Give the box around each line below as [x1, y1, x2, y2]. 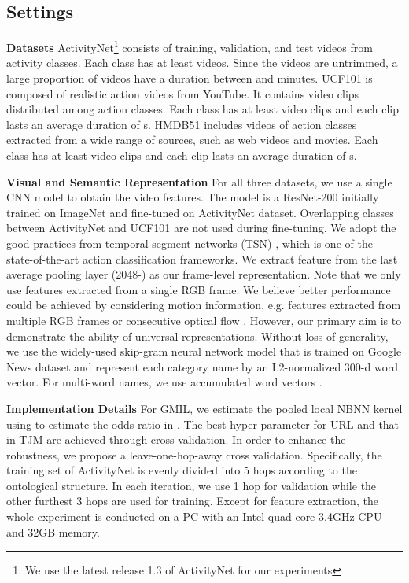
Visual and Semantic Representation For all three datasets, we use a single [6, 173, 392, 190]
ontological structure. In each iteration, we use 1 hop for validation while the [6, 477, 377, 493]
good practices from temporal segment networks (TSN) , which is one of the [6, 234, 373, 251]
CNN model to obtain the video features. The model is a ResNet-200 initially [6, 189, 379, 205]
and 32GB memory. [6, 523, 100, 540]
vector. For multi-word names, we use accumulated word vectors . [6, 374, 322, 390]
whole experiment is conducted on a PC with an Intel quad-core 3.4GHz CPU [6, 508, 382, 525]
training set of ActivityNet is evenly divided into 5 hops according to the [6, 462, 357, 478]
